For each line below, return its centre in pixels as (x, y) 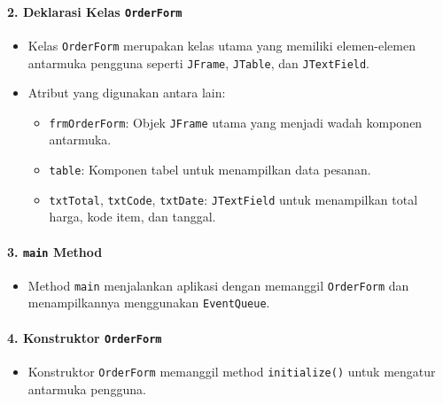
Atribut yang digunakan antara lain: (127, 93)
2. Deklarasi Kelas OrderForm (95, 11)
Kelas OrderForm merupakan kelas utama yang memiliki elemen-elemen (221, 45)
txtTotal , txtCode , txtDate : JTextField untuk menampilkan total (233, 199)
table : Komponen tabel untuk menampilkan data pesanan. (210, 170)
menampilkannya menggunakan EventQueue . (149, 303)
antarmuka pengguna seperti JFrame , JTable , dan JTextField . (199, 62)
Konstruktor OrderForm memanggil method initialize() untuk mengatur (232, 371)
